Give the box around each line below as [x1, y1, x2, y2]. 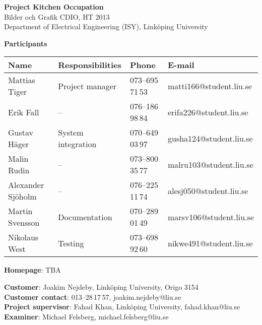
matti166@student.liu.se [167, 80, 252, 92]
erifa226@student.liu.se [167, 106, 248, 118]
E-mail [167, 59, 194, 71]
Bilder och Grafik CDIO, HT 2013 [4, 11, 110, 22]
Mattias [8, 74, 35, 86]
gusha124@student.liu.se [167, 132, 253, 144]
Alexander [8, 179, 44, 191]
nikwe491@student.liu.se [167, 237, 253, 249]
